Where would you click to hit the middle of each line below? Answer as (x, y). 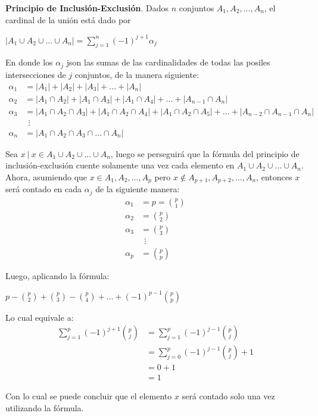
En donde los (29, 62)
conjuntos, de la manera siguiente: (137, 74)
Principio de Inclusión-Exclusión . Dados (87, 8)
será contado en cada (44, 189)
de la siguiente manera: (138, 189)
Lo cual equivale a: (40, 317)
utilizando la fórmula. (45, 407)
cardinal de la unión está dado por (68, 19)
